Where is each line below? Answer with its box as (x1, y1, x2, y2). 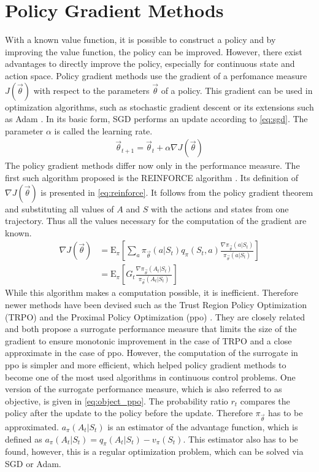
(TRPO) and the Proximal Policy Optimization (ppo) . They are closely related (5, 310, 306, 323)
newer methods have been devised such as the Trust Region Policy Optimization (5, 298, 307, 311)
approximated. (5, 420, 59, 433)
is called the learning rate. (54, 124, 153, 137)
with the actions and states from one (150, 202, 289, 215)
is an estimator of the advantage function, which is (107, 420, 298, 433)
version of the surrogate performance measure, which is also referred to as (5, 382, 282, 395)
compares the (240, 394, 290, 407)
